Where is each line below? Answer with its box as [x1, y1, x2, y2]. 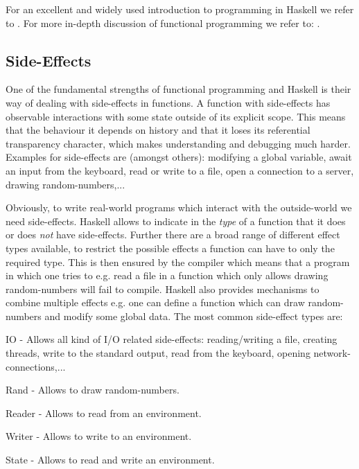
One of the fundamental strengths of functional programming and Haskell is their [6, 82, 351, 96]
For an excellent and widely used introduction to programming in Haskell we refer [6, 2, 354, 16]
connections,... [6, 359, 66, 373]
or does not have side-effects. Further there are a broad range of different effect [6, 227, 340, 242]
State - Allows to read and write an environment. [6, 452, 215, 467]
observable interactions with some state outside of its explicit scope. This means [6, 109, 346, 123]
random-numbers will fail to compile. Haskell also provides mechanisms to [6, 281, 319, 296]
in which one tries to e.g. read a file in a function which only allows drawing [6, 268, 329, 283]
